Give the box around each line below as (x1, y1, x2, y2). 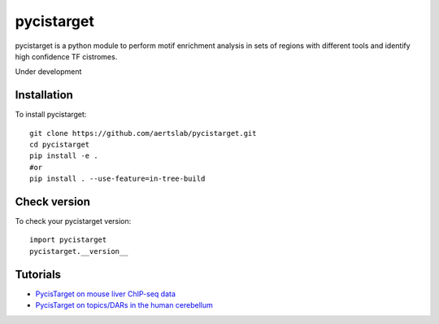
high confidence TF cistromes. (15, 51, 118, 61)
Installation (15, 88, 73, 102)
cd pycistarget (29, 140, 90, 150)
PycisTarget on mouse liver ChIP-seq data (35, 289, 176, 299)
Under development (15, 67, 82, 77)
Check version (15, 195, 91, 208)
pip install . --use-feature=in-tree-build (29, 174, 206, 183)
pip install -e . (29, 151, 98, 160)
